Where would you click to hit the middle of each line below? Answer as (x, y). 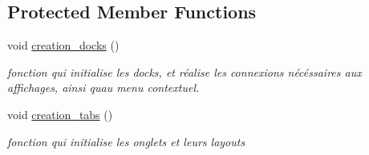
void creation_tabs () (60, 114)
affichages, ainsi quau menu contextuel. (103, 87)
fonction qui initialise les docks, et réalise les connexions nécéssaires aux (184, 72)
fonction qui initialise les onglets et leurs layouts (126, 141)
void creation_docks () (63, 45)
